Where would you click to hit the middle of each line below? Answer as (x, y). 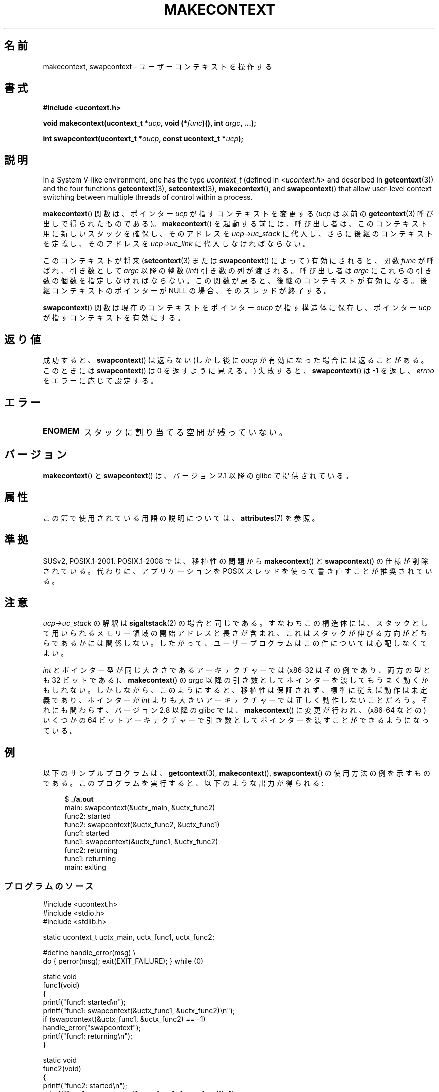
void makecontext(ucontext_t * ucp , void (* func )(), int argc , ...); (149, 123)
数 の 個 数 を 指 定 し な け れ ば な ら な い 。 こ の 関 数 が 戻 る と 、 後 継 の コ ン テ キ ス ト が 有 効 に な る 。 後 (235, 281)
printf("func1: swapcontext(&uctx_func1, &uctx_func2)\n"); (139, 1010)
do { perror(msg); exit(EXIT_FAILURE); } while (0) (123, 961)
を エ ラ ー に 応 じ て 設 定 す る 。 (100, 381)
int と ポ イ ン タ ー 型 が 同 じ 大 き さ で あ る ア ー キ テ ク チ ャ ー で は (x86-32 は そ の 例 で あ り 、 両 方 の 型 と (237, 670)
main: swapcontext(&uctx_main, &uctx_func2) (140, 808)
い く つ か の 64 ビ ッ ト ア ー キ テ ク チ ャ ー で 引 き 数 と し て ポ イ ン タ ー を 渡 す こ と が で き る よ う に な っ (236, 720)
